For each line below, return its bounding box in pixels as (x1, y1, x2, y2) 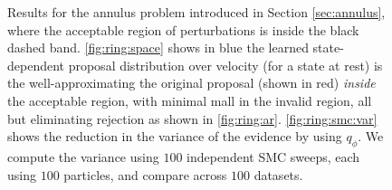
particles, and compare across (63, 165, 227, 184)
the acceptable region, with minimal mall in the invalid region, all (7, 90, 372, 109)
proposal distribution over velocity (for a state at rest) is (68, 55, 383, 74)
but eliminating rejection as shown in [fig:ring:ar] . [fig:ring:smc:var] (7, 109, 378, 128)
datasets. (253, 165, 303, 184)
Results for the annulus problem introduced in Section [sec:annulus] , (7, 3, 386, 21)
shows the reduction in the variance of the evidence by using (7, 127, 342, 146)
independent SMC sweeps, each (186, 147, 360, 166)
